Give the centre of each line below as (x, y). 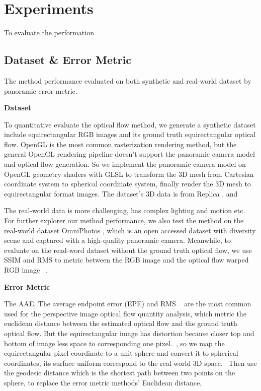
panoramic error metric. (41, 90)
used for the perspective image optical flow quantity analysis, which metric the (125, 313)
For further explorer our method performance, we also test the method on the (124, 220)
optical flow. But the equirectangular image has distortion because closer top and (129, 333)
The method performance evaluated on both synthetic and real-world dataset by (128, 80)
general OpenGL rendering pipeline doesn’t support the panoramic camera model (129, 154)
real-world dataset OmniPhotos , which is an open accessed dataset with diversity (130, 230)
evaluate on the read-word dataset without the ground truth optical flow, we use (128, 250)
